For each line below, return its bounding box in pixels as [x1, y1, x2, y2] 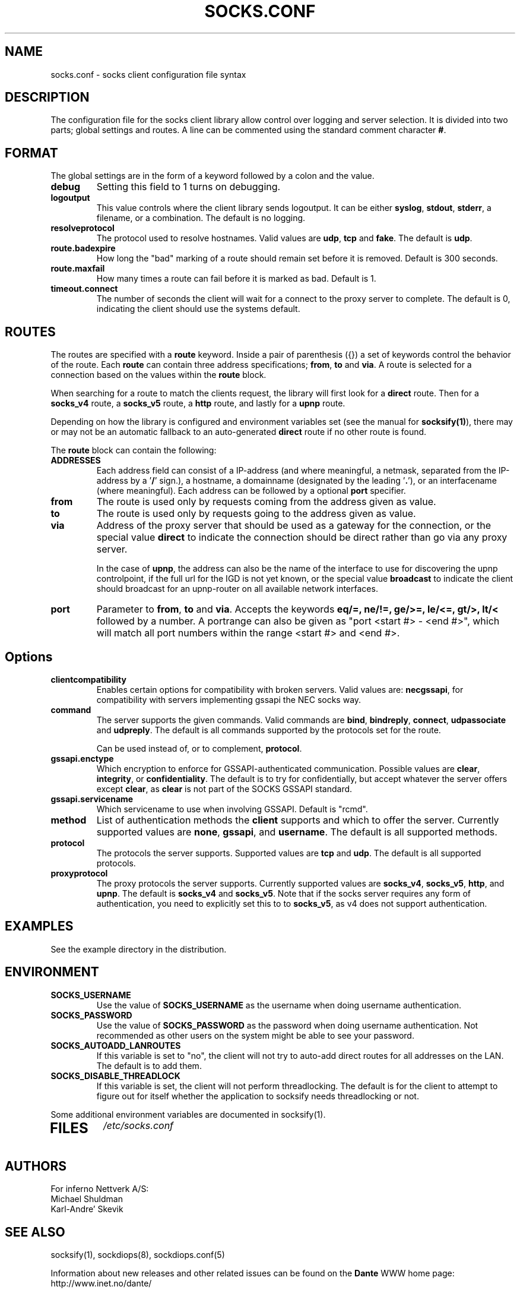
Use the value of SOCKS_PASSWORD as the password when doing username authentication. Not [96, 1020, 478, 1030]
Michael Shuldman [50, 1194, 123, 1204]
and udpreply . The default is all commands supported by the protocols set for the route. [96, 724, 441, 735]
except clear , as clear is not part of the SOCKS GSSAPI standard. [96, 783, 353, 794]
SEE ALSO [5, 1224, 65, 1240]
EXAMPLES [5, 919, 74, 934]
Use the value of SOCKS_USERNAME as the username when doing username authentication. [96, 999, 461, 1010]
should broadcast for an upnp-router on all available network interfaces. [96, 584, 378, 594]
